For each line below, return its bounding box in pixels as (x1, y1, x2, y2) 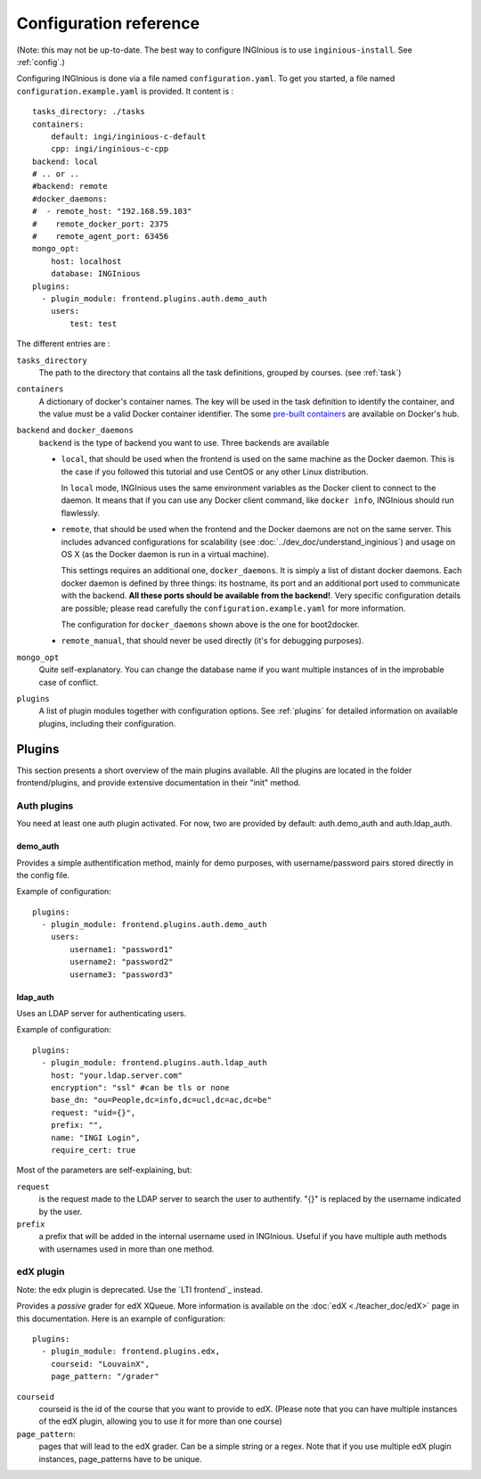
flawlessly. (61, 507, 100, 518)
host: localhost (50, 256, 122, 267)
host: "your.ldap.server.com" (50, 1070, 183, 1080)
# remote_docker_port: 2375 (32, 218, 169, 229)
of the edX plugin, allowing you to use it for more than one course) (38, 1416, 282, 1426)
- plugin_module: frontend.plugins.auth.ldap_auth (41, 1057, 267, 1068)
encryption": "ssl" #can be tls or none (50, 1082, 231, 1092)
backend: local (32, 156, 99, 167)
